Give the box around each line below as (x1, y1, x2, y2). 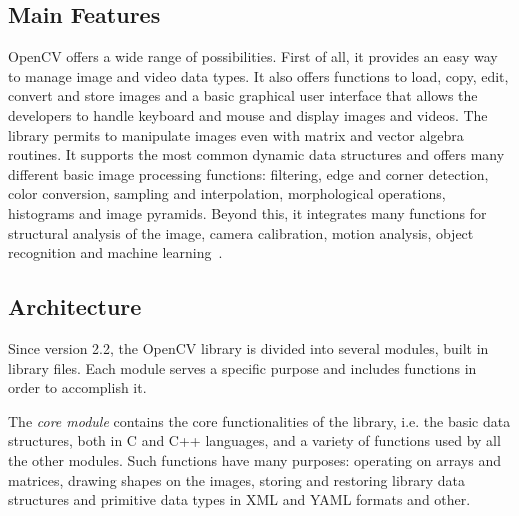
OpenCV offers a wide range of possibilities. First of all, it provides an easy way (8, 46, 498, 67)
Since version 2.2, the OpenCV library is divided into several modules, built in (8, 337, 489, 358)
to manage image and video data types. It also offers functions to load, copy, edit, (8, 65, 509, 86)
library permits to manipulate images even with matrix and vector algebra (8, 124, 464, 145)
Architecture (8, 291, 142, 322)
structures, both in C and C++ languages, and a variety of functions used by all (8, 430, 501, 451)
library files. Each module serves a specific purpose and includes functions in (8, 357, 477, 378)
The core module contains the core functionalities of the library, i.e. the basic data (8, 410, 511, 431)
